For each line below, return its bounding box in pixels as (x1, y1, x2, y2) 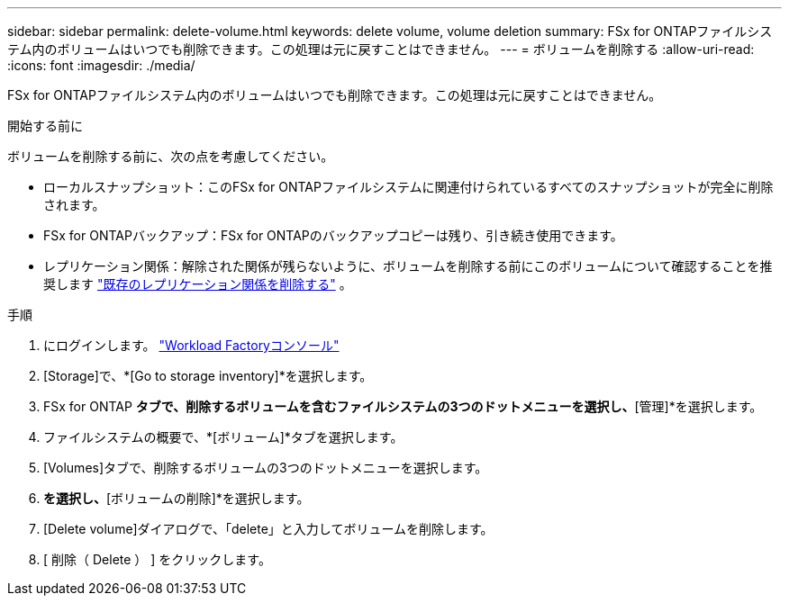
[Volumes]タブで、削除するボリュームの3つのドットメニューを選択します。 (43, 460, 488, 475)
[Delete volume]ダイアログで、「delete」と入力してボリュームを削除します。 (43, 521, 494, 536)
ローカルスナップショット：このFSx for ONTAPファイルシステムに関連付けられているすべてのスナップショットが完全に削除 (43, 179, 774, 194)
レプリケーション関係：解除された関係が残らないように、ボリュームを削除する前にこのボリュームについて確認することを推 (43, 258, 773, 274)
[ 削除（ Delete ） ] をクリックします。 (43, 552, 271, 567)
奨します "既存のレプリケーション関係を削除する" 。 (43, 276, 352, 292)
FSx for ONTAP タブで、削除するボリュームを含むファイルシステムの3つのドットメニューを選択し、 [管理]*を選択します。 (43, 399, 763, 414)
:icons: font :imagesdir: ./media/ (7, 58, 195, 73)
